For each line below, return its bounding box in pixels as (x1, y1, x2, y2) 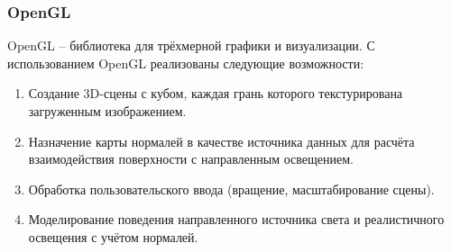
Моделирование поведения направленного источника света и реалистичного (28, 210, 445, 229)
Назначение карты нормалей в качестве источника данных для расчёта (28, 131, 415, 150)
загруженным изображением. (28, 102, 187, 120)
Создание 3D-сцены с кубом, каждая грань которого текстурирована (28, 84, 403, 103)
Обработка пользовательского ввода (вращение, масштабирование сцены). (28, 179, 435, 198)
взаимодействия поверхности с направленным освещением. (28, 149, 354, 168)
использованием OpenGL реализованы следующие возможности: (7, 53, 364, 72)
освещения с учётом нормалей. (28, 227, 198, 246)
